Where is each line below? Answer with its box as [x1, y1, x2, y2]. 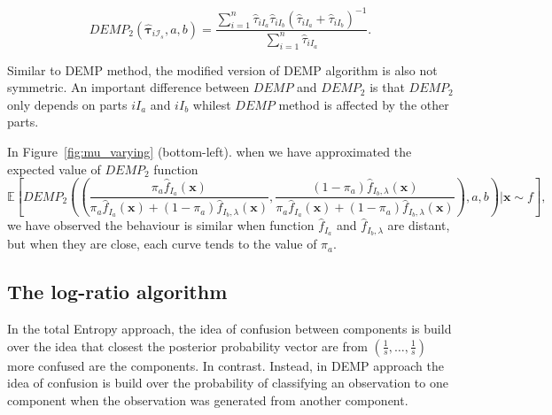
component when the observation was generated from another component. [7, 390, 408, 409]
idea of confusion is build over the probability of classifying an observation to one [7, 373, 448, 392]
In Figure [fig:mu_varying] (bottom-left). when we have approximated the [7, 142, 412, 161]
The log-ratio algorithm [7, 278, 228, 305]
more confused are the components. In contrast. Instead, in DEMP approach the [7, 356, 444, 374]
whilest [192, 95, 231, 113]
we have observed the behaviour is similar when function [7, 216, 315, 234]
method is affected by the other [278, 95, 449, 113]
